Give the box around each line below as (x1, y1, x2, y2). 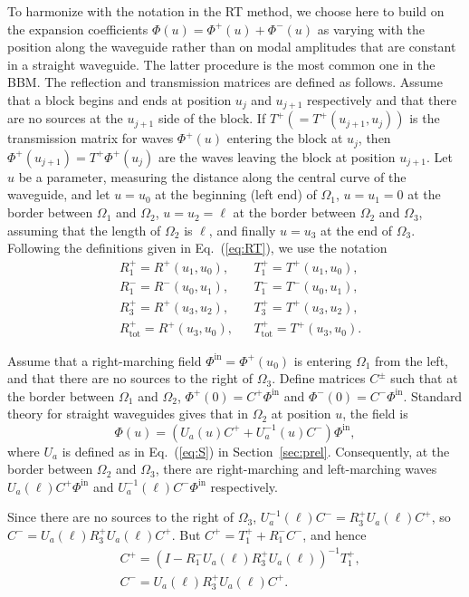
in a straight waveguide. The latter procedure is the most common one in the (7, 54, 435, 73)
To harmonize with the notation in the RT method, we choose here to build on (7, 2, 445, 20)
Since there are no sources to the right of (7, 507, 234, 526)
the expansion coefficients (7, 19, 148, 38)
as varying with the (317, 19, 426, 38)
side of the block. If (158, 109, 266, 128)
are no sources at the (7, 109, 123, 128)
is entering (293, 351, 352, 370)
